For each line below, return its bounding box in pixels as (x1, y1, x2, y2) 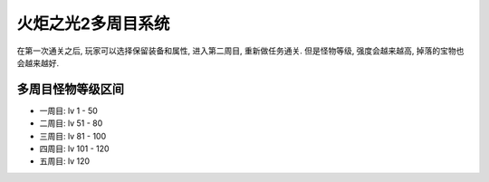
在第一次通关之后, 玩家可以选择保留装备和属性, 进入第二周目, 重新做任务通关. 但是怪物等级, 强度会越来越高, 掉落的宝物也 (16, 45, 465, 56)
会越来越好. (16, 57, 60, 68)
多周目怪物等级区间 (16, 81, 124, 97)
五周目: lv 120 (39, 156, 91, 167)
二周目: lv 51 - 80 (39, 118, 103, 129)
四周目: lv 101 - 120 (39, 143, 110, 154)
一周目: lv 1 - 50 (39, 105, 99, 116)
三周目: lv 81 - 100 (39, 130, 107, 141)
